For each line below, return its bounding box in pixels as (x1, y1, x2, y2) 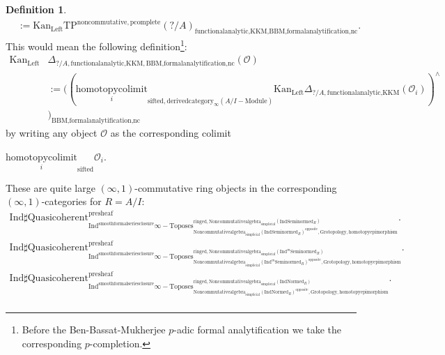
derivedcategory (166, 98, 214, 105)
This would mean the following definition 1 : (6, 36, 187, 53)
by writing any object (6, 126, 97, 140)
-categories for (41, 194, 102, 209)
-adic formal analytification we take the (173, 322, 342, 337)
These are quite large (6, 180, 95, 195)
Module (244, 98, 267, 105)
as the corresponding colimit (110, 126, 231, 140)
